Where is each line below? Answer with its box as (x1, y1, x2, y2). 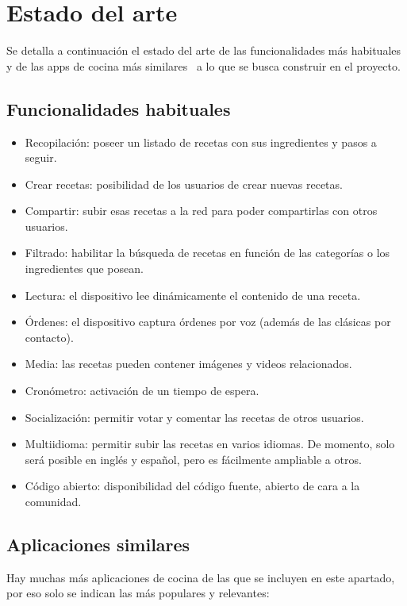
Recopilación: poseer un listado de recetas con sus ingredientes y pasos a (25, 133, 377, 150)
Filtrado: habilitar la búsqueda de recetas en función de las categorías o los (25, 244, 390, 261)
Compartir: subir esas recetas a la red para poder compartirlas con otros (25, 202, 378, 219)
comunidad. (25, 493, 82, 510)
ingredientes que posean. (25, 260, 144, 277)
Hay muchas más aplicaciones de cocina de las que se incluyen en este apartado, (6, 569, 395, 585)
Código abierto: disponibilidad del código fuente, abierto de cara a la (25, 478, 360, 494)
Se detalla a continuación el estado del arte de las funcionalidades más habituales (6, 42, 401, 59)
